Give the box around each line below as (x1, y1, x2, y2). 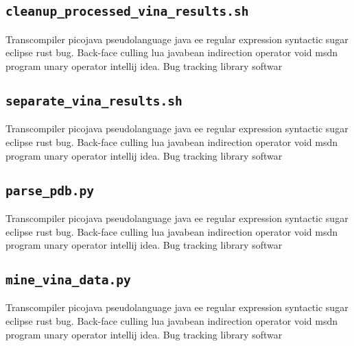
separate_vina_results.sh (5, 93, 182, 108)
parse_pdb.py (5, 183, 94, 198)
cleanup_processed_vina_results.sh (5, 4, 249, 19)
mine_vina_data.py (5, 273, 131, 288)
